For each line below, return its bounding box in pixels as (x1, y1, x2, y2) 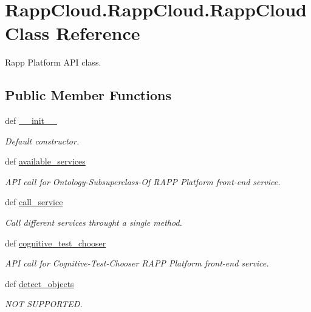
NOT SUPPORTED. (5, 297, 83, 310)
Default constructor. (5, 134, 80, 147)
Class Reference (5, 21, 140, 46)
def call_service (5, 195, 63, 208)
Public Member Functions (5, 86, 171, 104)
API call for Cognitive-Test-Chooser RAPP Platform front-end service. (5, 257, 269, 270)
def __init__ (5, 114, 57, 127)
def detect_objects (5, 277, 74, 290)
